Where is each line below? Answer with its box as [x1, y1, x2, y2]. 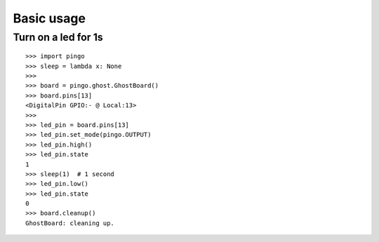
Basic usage [13, 11, 86, 26]
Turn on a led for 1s [13, 31, 103, 43]
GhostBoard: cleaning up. [25, 219, 115, 227]
